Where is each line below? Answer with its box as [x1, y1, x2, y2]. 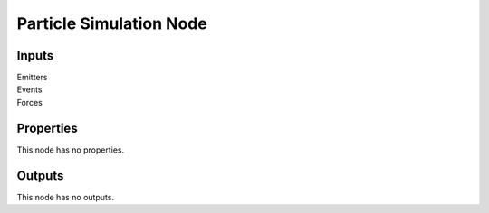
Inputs [16, 48, 54, 63]
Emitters [16, 72, 48, 83]
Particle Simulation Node [16, 14, 207, 33]
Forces [16, 97, 43, 107]
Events [16, 84, 43, 95]
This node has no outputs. [16, 191, 115, 202]
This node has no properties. [16, 144, 125, 155]
